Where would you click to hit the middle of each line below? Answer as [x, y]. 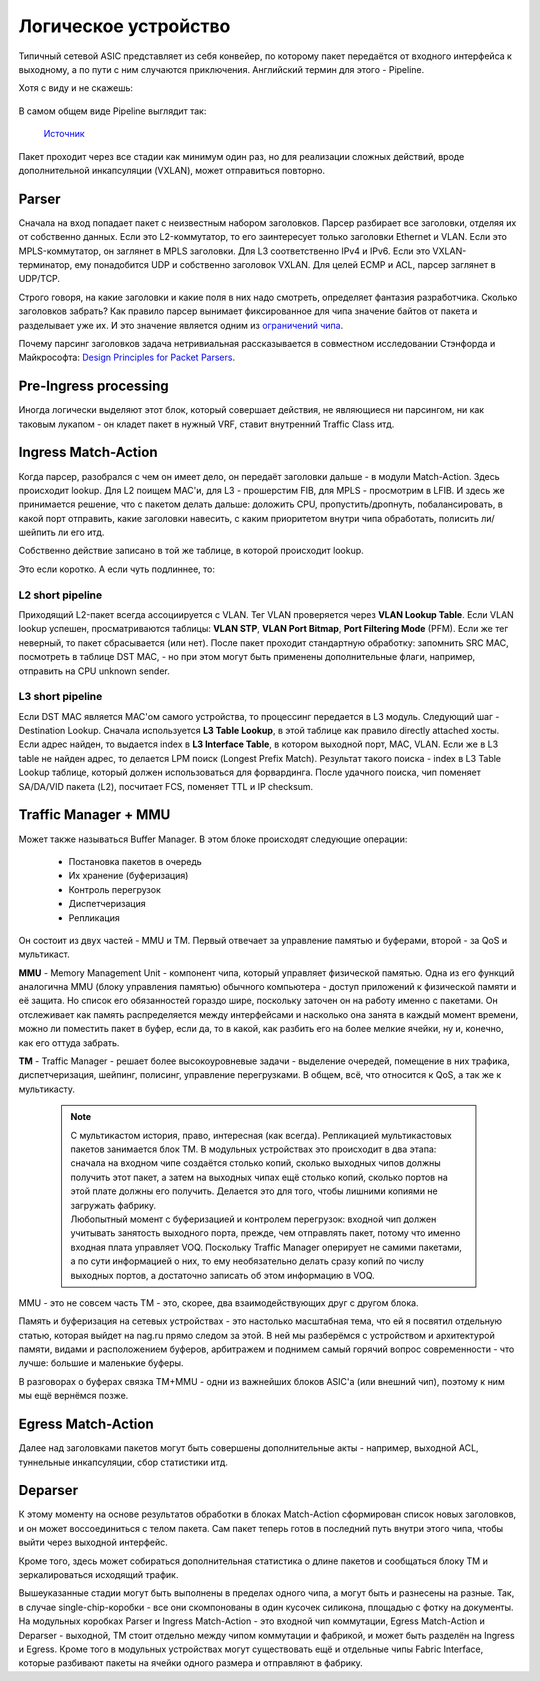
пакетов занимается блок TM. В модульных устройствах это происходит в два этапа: [253, 1149]
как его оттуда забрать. [69, 1042]
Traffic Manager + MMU [94, 815]
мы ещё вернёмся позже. [73, 1396]
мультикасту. [46, 1089]
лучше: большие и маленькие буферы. [101, 1363]
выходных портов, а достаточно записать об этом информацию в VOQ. [222, 1275]
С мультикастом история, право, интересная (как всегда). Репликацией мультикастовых [261, 1135]
